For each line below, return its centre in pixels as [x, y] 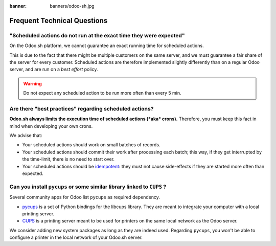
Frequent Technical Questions [59, 20]
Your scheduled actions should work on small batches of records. [91, 145]
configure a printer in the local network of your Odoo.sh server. [76, 237]
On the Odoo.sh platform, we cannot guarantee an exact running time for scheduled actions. [107, 46]
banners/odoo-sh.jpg [72, 6]
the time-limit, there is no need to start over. [68, 159]
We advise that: [26, 136]
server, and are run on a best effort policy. [54, 70]
